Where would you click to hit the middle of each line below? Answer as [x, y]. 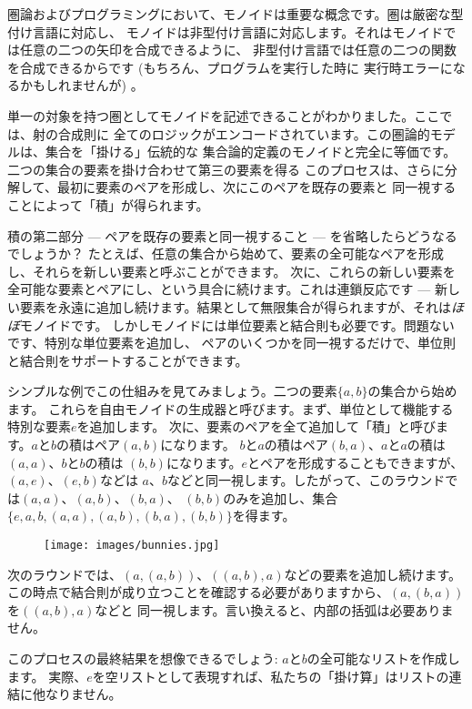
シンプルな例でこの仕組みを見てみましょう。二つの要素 [172, 391]
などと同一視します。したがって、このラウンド [306, 480]
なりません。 [83, 694]
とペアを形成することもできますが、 [356, 462]
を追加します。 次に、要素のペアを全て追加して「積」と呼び [256, 426]
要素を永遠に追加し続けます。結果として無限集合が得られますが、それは [235, 306]
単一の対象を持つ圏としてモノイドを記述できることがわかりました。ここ [224, 115]
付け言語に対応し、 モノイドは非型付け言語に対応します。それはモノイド [226, 31]
